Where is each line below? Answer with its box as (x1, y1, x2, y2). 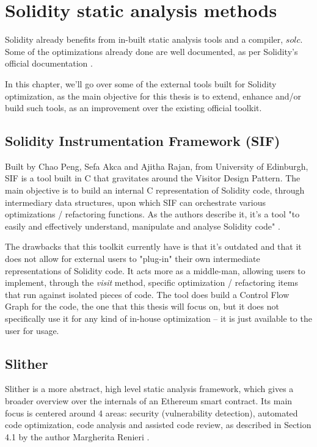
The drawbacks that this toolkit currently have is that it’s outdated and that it (5, 240, 302, 253)
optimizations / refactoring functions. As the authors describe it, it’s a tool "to (5, 208, 300, 220)
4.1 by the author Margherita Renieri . (5, 430, 150, 443)
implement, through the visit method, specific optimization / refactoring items (5, 276, 298, 289)
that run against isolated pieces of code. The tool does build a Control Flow (5, 288, 290, 300)
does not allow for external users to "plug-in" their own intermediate (5, 252, 260, 265)
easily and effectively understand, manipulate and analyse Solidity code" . (5, 219, 280, 232)
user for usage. (5, 324, 59, 336)
